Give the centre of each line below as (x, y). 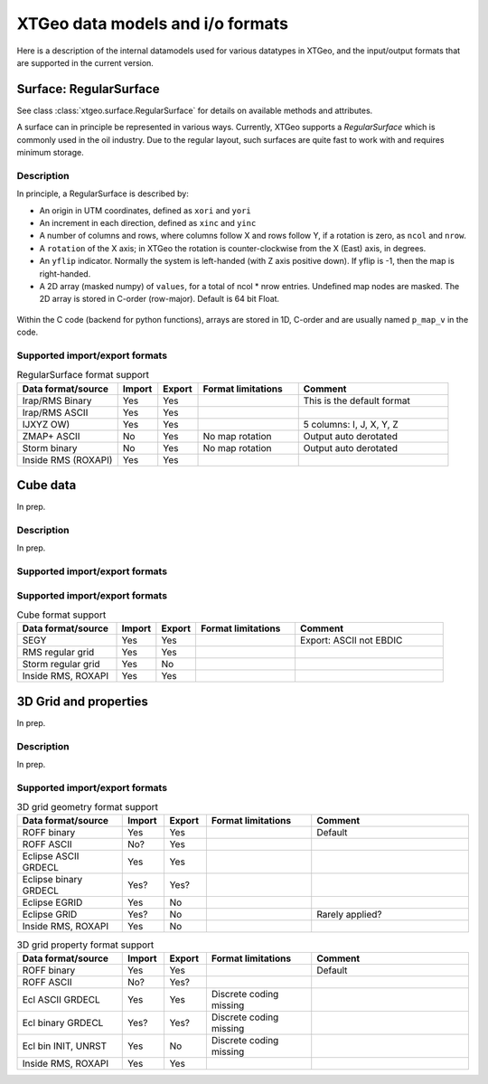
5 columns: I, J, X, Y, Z (351, 424)
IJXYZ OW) (46, 424)
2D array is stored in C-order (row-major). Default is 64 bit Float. (160, 299)
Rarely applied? (350, 915)
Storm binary (50, 448)
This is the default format (357, 401)
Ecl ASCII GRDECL (61, 999)
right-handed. (65, 273)
